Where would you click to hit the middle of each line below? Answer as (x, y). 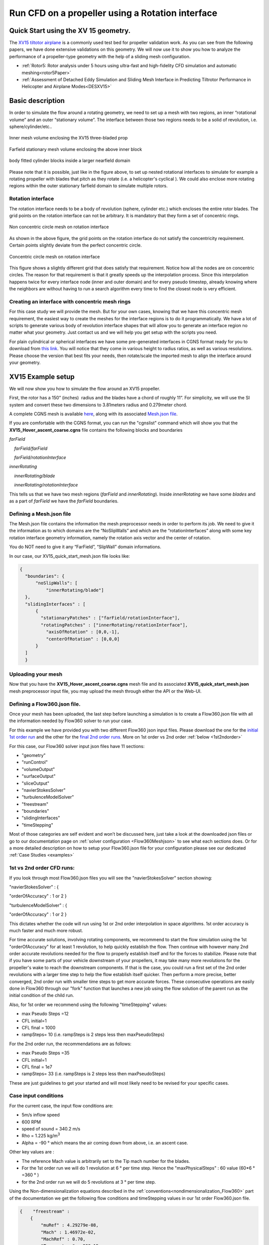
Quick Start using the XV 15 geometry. (70, 31)
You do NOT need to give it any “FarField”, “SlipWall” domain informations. (85, 547)
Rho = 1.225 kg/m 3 (41, 1135)
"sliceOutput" (36, 783)
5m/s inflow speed (41, 1115)
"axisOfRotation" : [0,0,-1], (82, 632)
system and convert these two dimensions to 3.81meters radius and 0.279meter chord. (98, 405)
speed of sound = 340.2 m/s (51, 1129)
